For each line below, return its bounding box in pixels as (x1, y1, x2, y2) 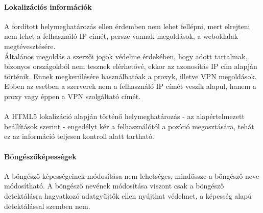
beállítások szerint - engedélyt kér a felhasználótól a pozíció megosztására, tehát (4, 121, 254, 131)
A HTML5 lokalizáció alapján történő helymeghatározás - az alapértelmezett (4, 111, 245, 122)
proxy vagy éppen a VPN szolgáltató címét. (4, 90, 141, 101)
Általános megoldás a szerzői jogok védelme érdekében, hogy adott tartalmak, (4, 51, 248, 61)
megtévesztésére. (4, 40, 56, 51)
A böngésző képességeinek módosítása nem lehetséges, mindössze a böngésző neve (4, 170, 259, 181)
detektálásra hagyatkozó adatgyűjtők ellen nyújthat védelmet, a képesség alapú (4, 190, 252, 201)
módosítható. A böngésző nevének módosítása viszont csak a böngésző (4, 180, 224, 191)
